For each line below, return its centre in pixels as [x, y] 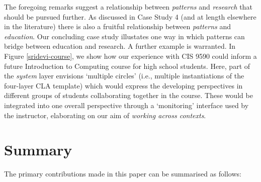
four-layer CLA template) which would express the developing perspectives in [123, 85]
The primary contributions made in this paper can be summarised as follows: [123, 174]
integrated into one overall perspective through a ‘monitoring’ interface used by [126, 105]
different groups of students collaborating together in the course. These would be [128, 95]
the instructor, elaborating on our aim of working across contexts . [105, 115]
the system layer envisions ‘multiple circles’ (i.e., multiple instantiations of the [124, 76]
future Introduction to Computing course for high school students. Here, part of [127, 66]
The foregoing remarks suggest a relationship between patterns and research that [128, 7]
